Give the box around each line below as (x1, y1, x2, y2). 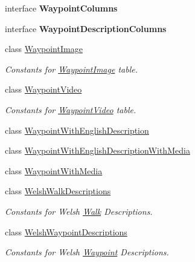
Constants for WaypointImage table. (5, 62, 138, 75)
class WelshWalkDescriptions (5, 185, 111, 197)
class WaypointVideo (5, 83, 82, 96)
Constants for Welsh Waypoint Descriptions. (5, 246, 169, 258)
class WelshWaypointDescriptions (5, 225, 127, 238)
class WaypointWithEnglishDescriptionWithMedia (5, 144, 190, 157)
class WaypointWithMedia (5, 164, 103, 177)
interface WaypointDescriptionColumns (5, 22, 167, 34)
